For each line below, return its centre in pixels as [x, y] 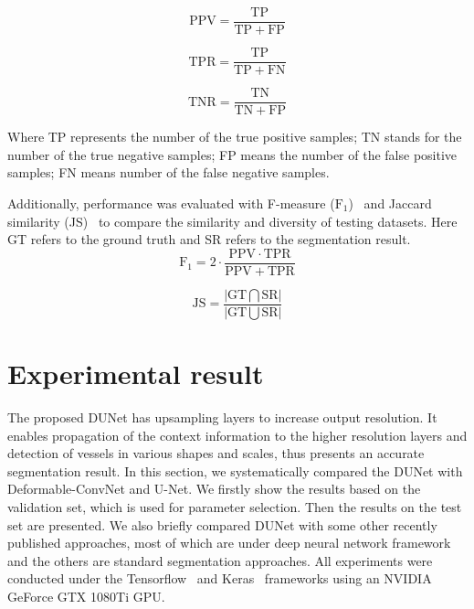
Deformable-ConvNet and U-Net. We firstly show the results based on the [214, 489]
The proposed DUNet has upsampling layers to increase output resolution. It [222, 417]
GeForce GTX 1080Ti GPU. [86, 596]
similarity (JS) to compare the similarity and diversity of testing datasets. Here [232, 221]
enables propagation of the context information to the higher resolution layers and [237, 435]
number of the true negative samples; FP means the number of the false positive [232, 154]
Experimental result [136, 374]
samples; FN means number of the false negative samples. [169, 172]
